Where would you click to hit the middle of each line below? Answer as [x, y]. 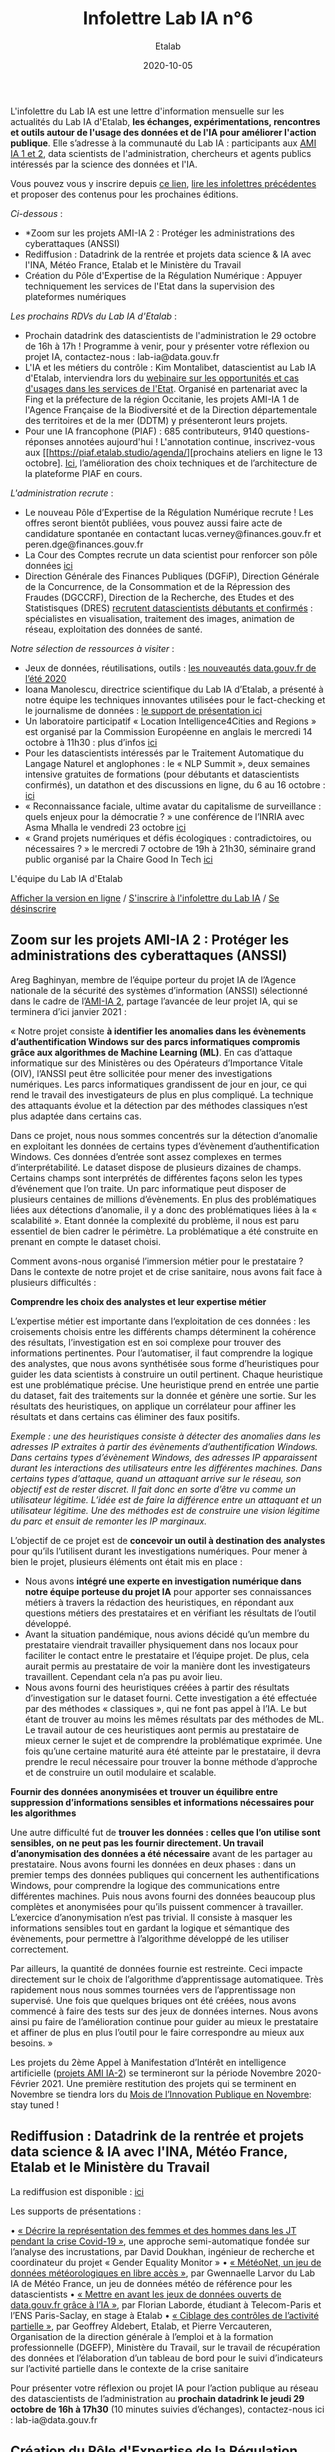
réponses [44, 441]
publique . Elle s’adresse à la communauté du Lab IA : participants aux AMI [163, 143]
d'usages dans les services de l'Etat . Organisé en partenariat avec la [166, 388]
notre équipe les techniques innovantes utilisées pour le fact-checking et [175, 699]
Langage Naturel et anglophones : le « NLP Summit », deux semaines [167, 763]
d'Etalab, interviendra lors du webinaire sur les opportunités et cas [162, 378]
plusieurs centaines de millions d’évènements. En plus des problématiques [163, 1199]
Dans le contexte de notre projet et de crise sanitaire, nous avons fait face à [166, 1271]
